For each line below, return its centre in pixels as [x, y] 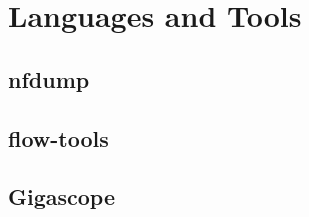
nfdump [49, 78]
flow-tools [58, 137]
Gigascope [61, 196]
